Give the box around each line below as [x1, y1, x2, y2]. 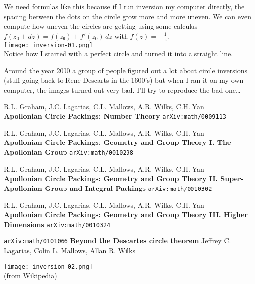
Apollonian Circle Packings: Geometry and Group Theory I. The [4, 137, 231, 147]
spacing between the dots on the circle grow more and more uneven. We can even [4, 11, 252, 21]
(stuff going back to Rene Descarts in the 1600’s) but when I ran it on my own [4, 75, 244, 85]
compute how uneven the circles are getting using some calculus [4, 21, 198, 31]
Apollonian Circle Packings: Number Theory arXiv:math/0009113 [4, 111, 226, 121]
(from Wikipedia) [4, 270, 57, 281]
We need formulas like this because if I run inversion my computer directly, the [4, 1, 245, 11]
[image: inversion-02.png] [4, 263, 93, 270]
